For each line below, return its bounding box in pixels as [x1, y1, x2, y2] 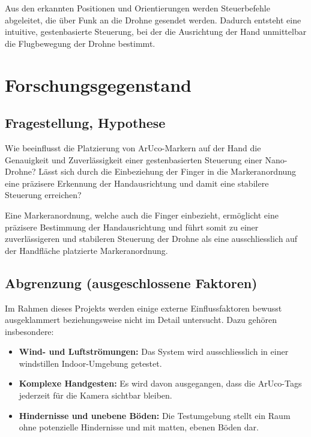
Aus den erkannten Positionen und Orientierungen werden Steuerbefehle [5, 2, 270, 14]
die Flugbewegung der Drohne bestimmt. [5, 37, 155, 49]
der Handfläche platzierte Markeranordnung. [5, 244, 168, 256]
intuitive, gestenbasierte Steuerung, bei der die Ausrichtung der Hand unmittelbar [5, 25, 307, 38]
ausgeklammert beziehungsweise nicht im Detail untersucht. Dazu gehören [5, 313, 277, 326]
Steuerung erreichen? [5, 188, 82, 201]
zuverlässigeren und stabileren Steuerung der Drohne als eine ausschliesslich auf [5, 232, 298, 245]
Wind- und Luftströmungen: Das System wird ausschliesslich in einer [19, 345, 289, 358]
